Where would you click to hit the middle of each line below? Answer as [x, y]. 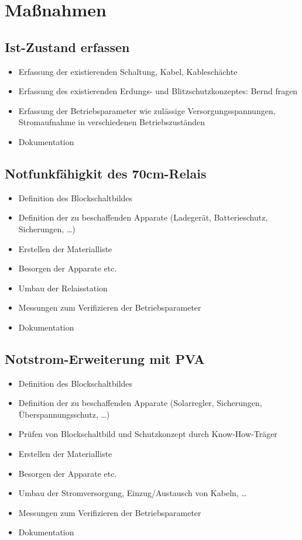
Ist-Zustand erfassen [67, 47]
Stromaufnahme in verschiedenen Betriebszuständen [112, 122]
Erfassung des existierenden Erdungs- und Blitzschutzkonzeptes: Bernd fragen [158, 91]
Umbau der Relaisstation [63, 288]
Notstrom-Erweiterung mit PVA [105, 358]
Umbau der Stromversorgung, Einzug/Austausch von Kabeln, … [133, 493]
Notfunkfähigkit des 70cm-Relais [106, 173]
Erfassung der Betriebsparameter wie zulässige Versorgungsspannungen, [147, 110]
